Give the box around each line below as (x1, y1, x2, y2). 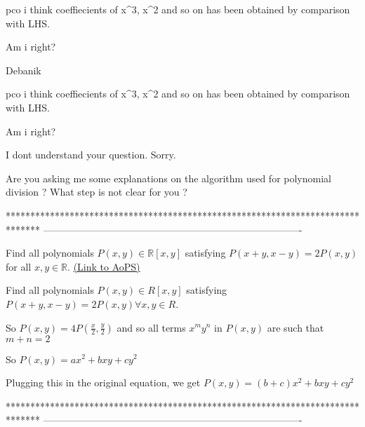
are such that (267, 320, 324, 334)
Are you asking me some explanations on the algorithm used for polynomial (6, 170, 331, 185)
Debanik (6, 62, 41, 77)
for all (6, 259, 32, 273)
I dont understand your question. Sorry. (6, 147, 176, 162)
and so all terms (117, 320, 186, 334)
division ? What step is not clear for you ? (6, 184, 187, 199)
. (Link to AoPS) (67, 259, 140, 273)
